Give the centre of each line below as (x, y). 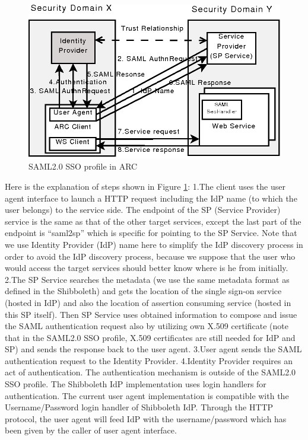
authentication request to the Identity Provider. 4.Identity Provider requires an (149, 360)
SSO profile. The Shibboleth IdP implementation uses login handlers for (136, 384)
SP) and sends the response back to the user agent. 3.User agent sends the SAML (153, 349)
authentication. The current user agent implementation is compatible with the (147, 395)
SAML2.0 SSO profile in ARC (83, 166)
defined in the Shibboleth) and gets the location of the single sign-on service (143, 291)
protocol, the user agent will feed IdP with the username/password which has (146, 418)
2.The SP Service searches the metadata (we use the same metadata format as (147, 279)
